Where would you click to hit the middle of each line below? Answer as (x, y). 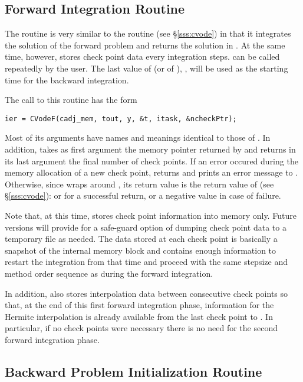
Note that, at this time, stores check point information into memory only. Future (151, 215)
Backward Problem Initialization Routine (134, 371)
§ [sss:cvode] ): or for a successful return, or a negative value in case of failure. (143, 195)
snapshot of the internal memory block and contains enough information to (141, 250)
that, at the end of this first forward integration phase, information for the (139, 305)
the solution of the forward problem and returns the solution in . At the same (145, 45)
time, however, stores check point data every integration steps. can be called (142, 56)
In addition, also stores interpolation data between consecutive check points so (146, 293)
